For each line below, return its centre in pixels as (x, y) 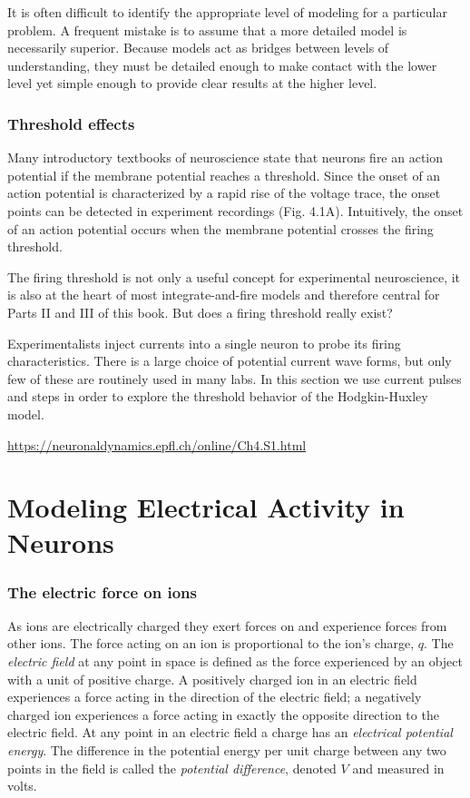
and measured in (398, 768)
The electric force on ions (102, 591)
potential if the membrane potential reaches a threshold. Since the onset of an (224, 175)
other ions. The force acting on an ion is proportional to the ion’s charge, (211, 643)
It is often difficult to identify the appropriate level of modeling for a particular (227, 12)
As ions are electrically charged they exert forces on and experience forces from (227, 625)
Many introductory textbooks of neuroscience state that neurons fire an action (225, 158)
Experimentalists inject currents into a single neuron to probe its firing (204, 343)
